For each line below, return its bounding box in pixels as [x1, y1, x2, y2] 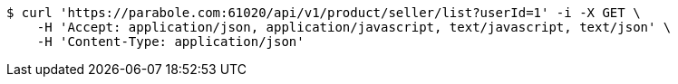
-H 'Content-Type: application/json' [36, 34, 305, 49]
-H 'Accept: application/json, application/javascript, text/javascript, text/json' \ [36, 20, 672, 34]
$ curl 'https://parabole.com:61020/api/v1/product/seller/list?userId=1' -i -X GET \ [6, 5, 641, 20]
